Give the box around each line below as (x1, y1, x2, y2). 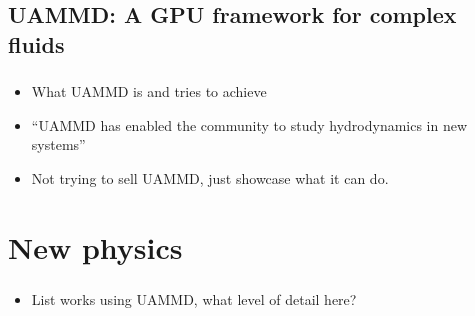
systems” (31, 134, 86, 155)
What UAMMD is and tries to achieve (31, 81, 267, 102)
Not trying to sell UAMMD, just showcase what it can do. (31, 167, 389, 188)
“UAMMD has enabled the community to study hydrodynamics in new (31, 114, 468, 135)
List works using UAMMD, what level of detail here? (31, 288, 357, 309)
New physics (8, 226, 183, 267)
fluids (8, 28, 65, 59)
